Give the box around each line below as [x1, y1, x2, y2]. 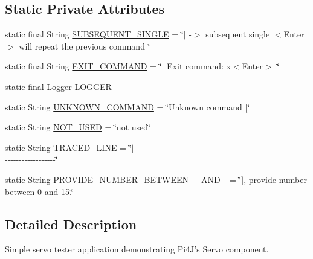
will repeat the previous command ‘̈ [19, 39, 150, 52]
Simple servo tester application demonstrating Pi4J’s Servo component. [5, 243, 269, 255]
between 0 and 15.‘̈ [5, 185, 73, 197]
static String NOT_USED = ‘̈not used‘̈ [5, 121, 150, 133]
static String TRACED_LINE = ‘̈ [5, 141, 132, 153]
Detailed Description [5, 214, 137, 233]
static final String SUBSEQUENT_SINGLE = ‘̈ [5, 28, 184, 40]
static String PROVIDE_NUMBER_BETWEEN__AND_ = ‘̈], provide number [5, 173, 307, 185]
